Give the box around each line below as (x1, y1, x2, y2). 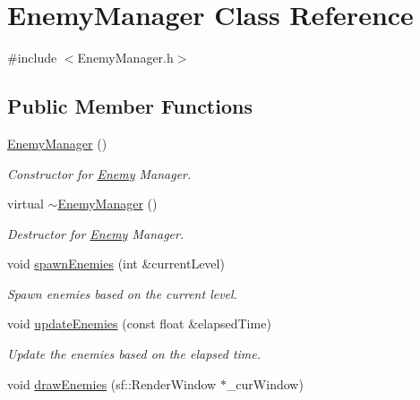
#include (7, 48, 57, 67)
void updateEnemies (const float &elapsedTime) (7, 314, 271, 333)
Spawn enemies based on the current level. (7, 284, 237, 302)
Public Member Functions (7, 92, 253, 120)
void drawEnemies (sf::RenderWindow (7, 374, 217, 393)
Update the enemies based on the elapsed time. (7, 345, 261, 363)
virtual (7, 194, 44, 213)
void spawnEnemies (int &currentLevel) (7, 254, 225, 273)
